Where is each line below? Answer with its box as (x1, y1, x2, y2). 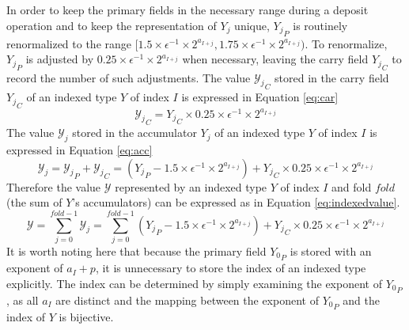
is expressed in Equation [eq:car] (181, 89, 339, 105)
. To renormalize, (305, 35, 388, 51)
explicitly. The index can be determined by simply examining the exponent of (6, 275, 382, 291)
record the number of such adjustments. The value (6, 69, 251, 85)
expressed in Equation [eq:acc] (6, 142, 153, 157)
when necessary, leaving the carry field (182, 51, 369, 67)
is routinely (293, 17, 348, 33)
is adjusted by (25, 51, 94, 67)
